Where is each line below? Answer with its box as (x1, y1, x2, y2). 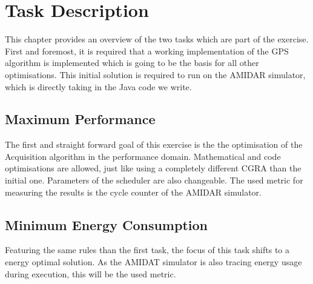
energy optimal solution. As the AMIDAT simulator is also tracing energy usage (5, 256, 302, 268)
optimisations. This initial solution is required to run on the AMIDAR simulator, (5, 68, 306, 81)
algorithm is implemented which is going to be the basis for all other (5, 56, 259, 69)
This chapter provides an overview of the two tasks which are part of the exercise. (5, 33, 309, 45)
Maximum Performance (5, 110, 156, 128)
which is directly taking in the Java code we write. (5, 80, 192, 93)
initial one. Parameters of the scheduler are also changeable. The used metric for (5, 174, 303, 187)
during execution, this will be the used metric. (5, 267, 176, 280)
